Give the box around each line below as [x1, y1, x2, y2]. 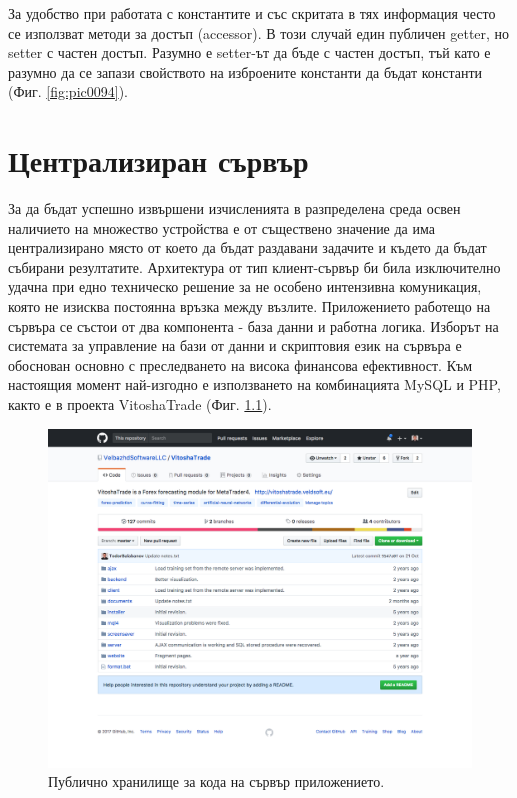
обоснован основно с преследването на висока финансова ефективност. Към [8, 354, 473, 375]
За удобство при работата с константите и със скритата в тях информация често [8, 3, 496, 23]
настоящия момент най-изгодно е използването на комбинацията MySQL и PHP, [8, 374, 501, 395]
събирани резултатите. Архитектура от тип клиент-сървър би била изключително [8, 256, 501, 277]
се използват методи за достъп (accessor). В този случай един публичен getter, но [8, 22, 510, 43]
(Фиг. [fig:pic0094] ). [8, 81, 128, 102]
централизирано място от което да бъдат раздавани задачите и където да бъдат [8, 237, 487, 258]
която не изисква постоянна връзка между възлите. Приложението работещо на [8, 296, 491, 317]
